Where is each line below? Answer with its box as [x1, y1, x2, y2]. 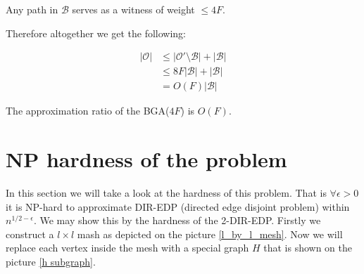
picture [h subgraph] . [6, 254, 96, 268]
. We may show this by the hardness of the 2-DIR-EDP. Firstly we [33, 213, 321, 228]
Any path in [6, 2, 58, 16]
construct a [6, 226, 54, 241]
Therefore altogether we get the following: [6, 25, 186, 40]
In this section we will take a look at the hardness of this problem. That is [6, 185, 327, 200]
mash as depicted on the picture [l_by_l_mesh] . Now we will [77, 226, 343, 241]
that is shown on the [263, 240, 352, 255]
